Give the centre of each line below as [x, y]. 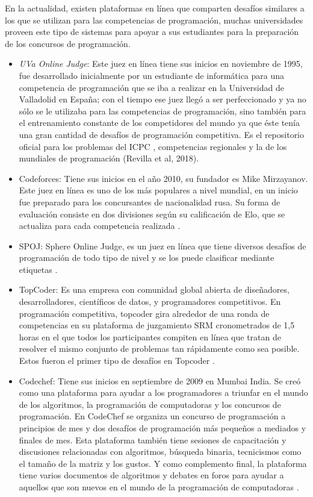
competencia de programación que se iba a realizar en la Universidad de [151, 87]
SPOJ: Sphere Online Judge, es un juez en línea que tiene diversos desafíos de [163, 245]
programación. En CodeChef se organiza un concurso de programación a [152, 416]
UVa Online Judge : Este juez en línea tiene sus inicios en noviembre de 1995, [161, 64]
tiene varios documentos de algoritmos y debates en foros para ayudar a [151, 475]
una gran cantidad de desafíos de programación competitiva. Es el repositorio [162, 134]
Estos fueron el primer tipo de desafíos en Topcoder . [117, 361]
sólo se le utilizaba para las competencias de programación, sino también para [163, 111]
